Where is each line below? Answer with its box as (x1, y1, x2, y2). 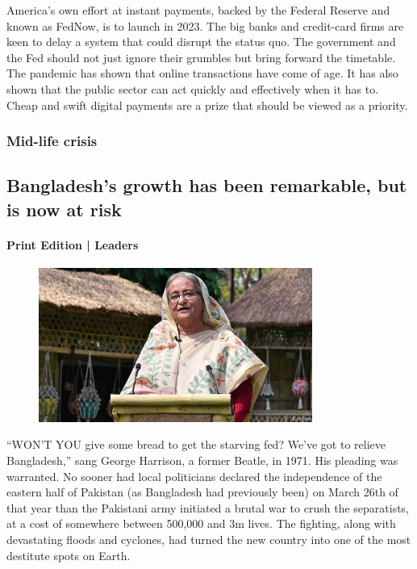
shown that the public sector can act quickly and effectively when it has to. (6, 80, 379, 97)
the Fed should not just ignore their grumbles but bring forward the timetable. (6, 48, 396, 65)
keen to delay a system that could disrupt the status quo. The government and (6, 33, 396, 50)
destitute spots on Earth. (6, 546, 131, 563)
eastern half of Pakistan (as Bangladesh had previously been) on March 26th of (6, 483, 398, 500)
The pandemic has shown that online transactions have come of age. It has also (6, 65, 398, 82)
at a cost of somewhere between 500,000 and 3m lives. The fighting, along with (6, 515, 396, 532)
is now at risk (6, 196, 122, 221)
